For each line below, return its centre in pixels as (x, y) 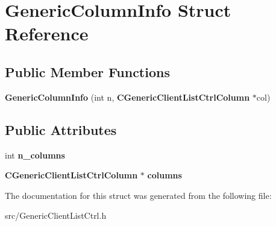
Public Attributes (61, 129)
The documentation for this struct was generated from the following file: (138, 195)
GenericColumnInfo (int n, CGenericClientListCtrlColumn (127, 97)
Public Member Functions (87, 71)
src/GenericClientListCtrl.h (56, 215)
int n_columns (35, 155)
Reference (47, 33)
